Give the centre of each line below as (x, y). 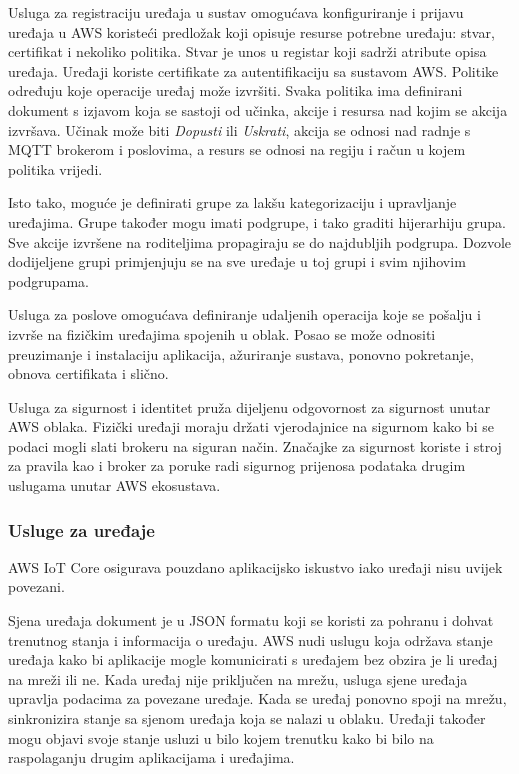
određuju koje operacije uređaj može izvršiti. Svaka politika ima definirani (235, 90)
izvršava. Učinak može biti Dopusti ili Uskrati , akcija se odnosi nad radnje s (239, 129)
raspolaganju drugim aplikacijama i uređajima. (151, 757)
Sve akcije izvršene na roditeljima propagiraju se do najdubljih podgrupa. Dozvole (260, 241)
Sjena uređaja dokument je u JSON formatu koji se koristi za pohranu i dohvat (251, 620)
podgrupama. (48, 280)
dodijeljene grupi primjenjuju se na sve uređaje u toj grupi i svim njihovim (237, 261)
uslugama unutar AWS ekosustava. (114, 485)
